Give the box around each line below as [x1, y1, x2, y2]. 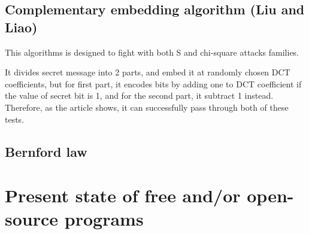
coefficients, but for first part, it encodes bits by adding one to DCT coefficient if [5, 77, 302, 90]
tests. [5, 113, 25, 125]
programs [64, 206, 144, 231]
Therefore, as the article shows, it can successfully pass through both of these [5, 101, 289, 113]
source [5, 206, 59, 231]
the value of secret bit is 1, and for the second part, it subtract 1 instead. [5, 89, 274, 102]
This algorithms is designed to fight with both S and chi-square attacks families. [5, 45, 299, 58]
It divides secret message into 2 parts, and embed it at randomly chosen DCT [5, 66, 290, 78]
